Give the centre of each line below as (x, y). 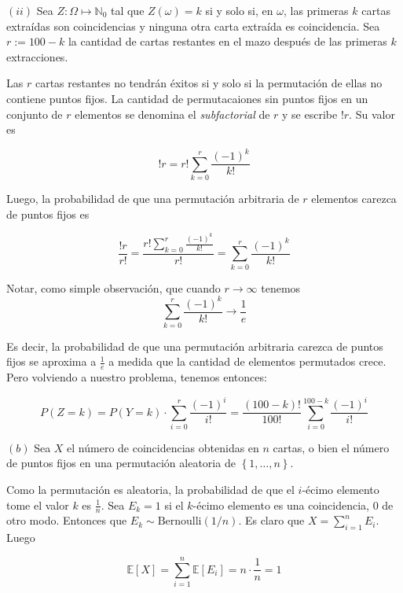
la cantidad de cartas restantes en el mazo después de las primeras (227, 41)
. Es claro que (271, 520)
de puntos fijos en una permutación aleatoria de (121, 463)
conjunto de (35, 114)
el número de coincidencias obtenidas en (163, 447)
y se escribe (310, 114)
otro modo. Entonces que (67, 520)
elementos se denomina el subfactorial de (172, 114)
